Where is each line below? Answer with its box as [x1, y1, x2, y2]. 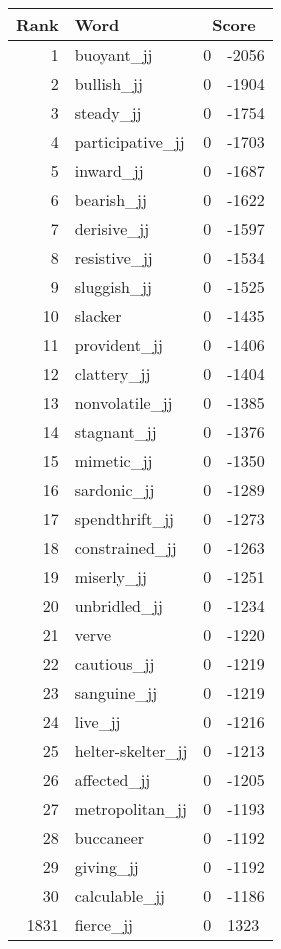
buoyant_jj [74, 43, 153, 66]
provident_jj [74, 333, 163, 356]
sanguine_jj [74, 681, 158, 704]
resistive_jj [74, 246, 153, 269]
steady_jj [74, 101, 142, 124]
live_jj [74, 710, 121, 733]
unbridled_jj [74, 594, 163, 617]
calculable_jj [74, 884, 165, 907]
